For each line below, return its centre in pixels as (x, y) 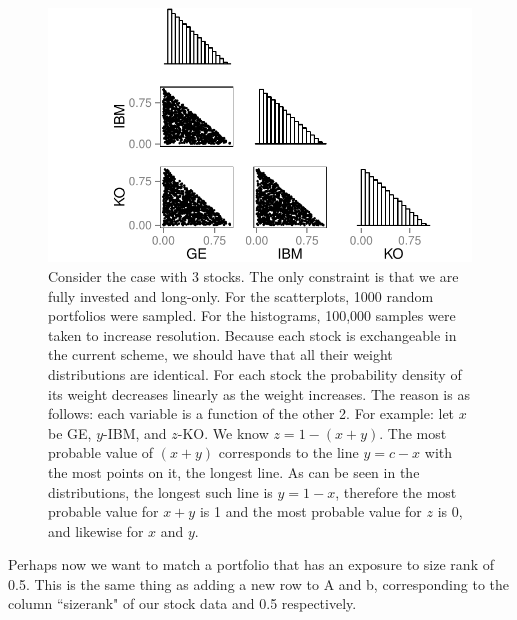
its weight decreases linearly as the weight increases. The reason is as (259, 393)
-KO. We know (223, 432)
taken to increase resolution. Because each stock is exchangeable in (252, 334)
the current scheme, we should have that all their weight (220, 354)
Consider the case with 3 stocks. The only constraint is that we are (253, 275)
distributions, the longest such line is (160, 491)
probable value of (101, 452)
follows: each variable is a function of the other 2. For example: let (251, 413)
